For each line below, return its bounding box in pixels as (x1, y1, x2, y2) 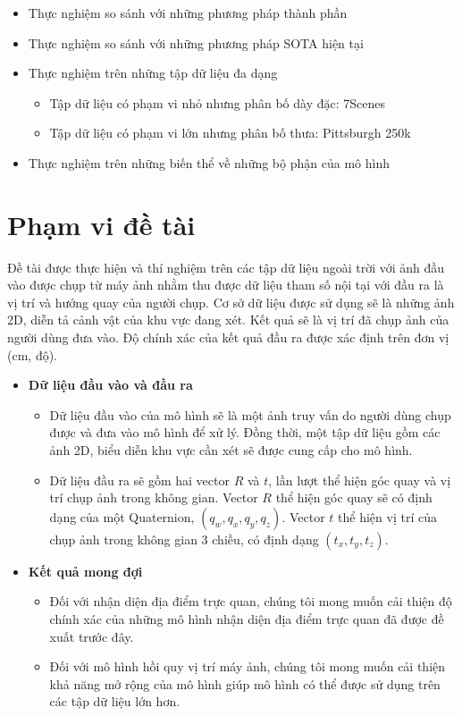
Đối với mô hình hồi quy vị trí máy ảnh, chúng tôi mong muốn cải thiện (49, 657, 446, 676)
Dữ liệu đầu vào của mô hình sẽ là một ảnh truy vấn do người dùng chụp (49, 405, 451, 424)
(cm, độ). (7, 345, 57, 364)
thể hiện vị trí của (338, 507, 437, 526)
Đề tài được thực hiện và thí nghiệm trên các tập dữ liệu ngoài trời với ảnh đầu (7, 257, 445, 276)
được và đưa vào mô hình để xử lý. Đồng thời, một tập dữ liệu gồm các (49, 423, 441, 442)
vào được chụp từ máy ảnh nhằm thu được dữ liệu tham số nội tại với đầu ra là (7, 275, 444, 294)
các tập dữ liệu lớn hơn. (49, 692, 181, 711)
